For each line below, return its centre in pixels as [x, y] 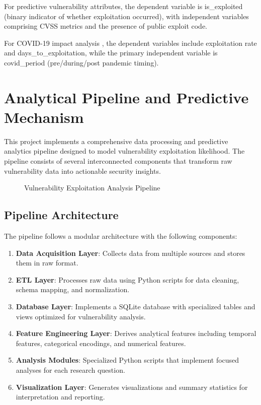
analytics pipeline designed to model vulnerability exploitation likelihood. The [124, 151]
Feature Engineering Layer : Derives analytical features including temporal [136, 333]
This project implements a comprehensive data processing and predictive [116, 141]
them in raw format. [47, 263]
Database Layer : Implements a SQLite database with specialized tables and [136, 307]
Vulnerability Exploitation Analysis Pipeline [92, 188]
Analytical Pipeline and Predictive [126, 97]
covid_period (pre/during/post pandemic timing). [81, 62]
